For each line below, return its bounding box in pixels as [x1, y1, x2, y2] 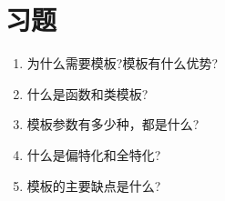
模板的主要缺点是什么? [26, 176, 161, 195]
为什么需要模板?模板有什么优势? [26, 54, 219, 73]
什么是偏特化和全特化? [26, 145, 161, 164]
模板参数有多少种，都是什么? [26, 115, 199, 134]
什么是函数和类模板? [26, 84, 148, 103]
